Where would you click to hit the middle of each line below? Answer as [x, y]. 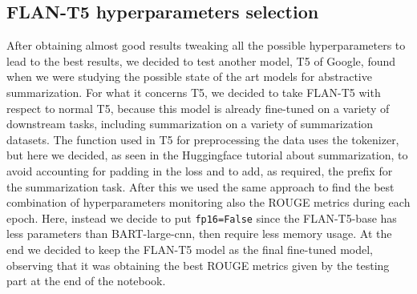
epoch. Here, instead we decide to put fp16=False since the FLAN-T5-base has [202, 217]
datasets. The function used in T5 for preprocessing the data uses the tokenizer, [203, 139]
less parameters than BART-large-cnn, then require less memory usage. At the [199, 234]
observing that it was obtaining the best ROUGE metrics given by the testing [198, 265]
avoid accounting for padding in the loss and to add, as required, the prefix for [200, 170]
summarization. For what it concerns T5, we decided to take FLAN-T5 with [194, 92]
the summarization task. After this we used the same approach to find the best [200, 186]
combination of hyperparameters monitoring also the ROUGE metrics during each [208, 202]
